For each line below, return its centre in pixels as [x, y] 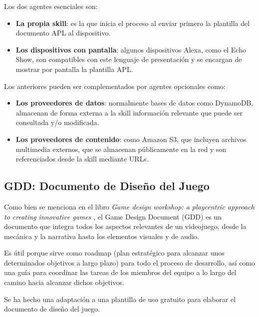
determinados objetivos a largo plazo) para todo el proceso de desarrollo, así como [130, 262]
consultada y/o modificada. [57, 122]
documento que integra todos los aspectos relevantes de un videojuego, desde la [125, 226]
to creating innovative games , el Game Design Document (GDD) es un [113, 216]
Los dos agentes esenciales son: [51, 6]
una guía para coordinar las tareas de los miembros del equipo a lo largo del [120, 272]
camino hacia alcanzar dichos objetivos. [64, 282]
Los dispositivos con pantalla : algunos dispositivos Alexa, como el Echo [131, 49]
